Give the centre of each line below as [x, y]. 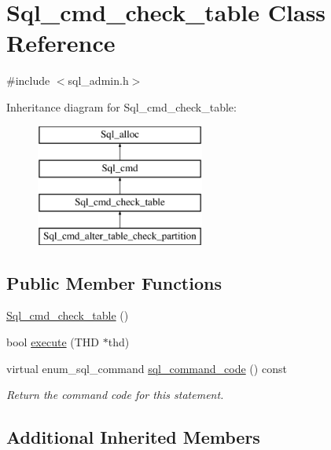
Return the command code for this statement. [115, 395]
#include [28, 80]
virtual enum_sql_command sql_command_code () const [147, 368]
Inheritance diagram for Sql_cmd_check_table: [121, 106]
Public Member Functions [114, 282]
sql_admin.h [98, 80]
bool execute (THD [53, 342]
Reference [61, 43]
